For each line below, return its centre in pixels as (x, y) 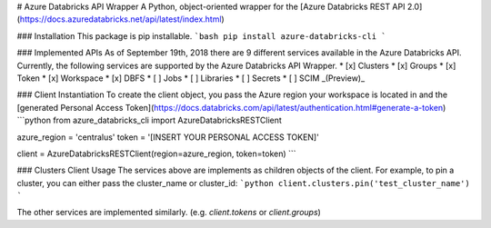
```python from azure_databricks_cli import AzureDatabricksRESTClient (149, 120)
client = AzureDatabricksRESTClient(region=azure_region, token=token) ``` (156, 154)
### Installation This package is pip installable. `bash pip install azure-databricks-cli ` (201, 35)
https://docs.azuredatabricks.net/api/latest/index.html (120, 19)
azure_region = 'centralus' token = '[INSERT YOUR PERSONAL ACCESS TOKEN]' (168, 137)
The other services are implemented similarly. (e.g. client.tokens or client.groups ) (169, 213)
